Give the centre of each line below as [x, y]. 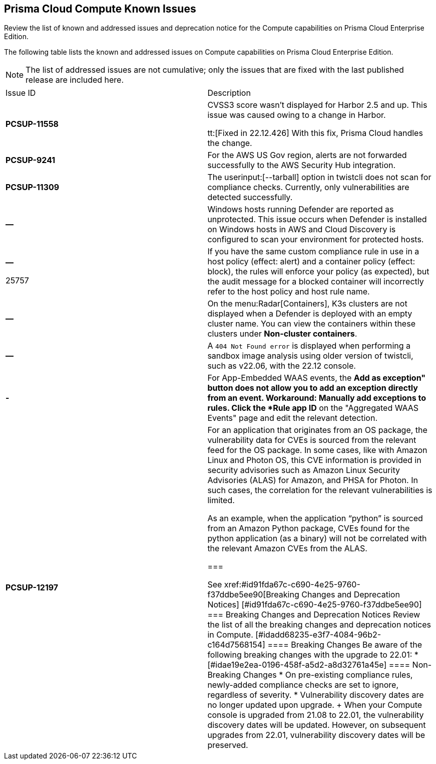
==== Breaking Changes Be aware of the [345, 645]
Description [229, 93]
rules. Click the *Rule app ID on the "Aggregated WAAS [313, 408]
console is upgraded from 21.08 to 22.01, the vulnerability [316, 715]
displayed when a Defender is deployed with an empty [310, 314]
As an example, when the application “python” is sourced [315, 518]
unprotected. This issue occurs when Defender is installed [317, 219]
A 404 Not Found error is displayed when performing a [309, 346]
